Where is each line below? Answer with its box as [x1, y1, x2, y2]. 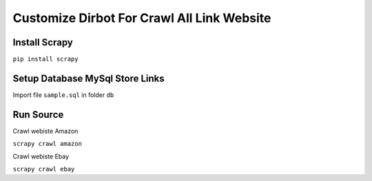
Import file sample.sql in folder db [12, 90, 114, 99]
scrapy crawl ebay [12, 165, 75, 173]
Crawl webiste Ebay [12, 152, 70, 160]
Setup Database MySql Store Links [12, 72, 165, 84]
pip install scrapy [12, 55, 79, 63]
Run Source [12, 109, 64, 120]
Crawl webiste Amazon [12, 127, 79, 135]
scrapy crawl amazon [12, 140, 83, 148]
